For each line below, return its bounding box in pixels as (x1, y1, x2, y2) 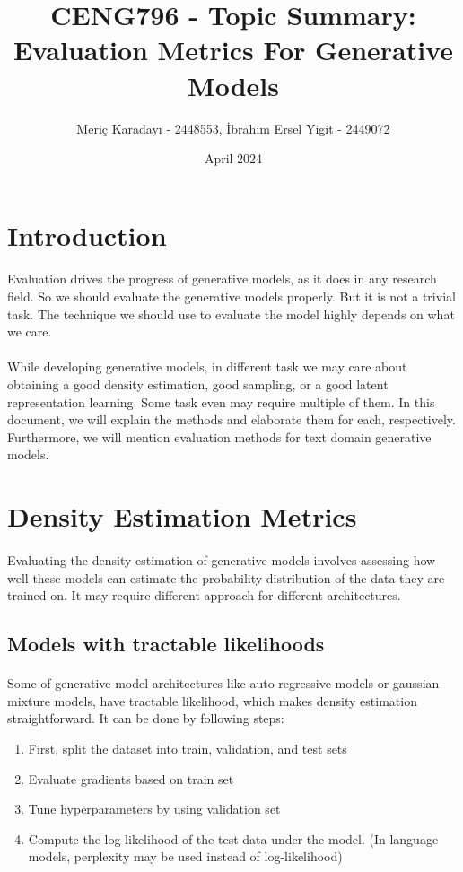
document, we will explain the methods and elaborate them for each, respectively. (7, 410, 456, 429)
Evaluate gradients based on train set (28, 769, 234, 788)
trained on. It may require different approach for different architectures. (7, 586, 401, 605)
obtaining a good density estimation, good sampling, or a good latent (7, 375, 389, 394)
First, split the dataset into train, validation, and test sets (28, 738, 347, 757)
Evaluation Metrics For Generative (13, 31, 454, 68)
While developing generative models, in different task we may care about (7, 357, 407, 376)
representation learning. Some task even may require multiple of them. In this (7, 392, 435, 411)
